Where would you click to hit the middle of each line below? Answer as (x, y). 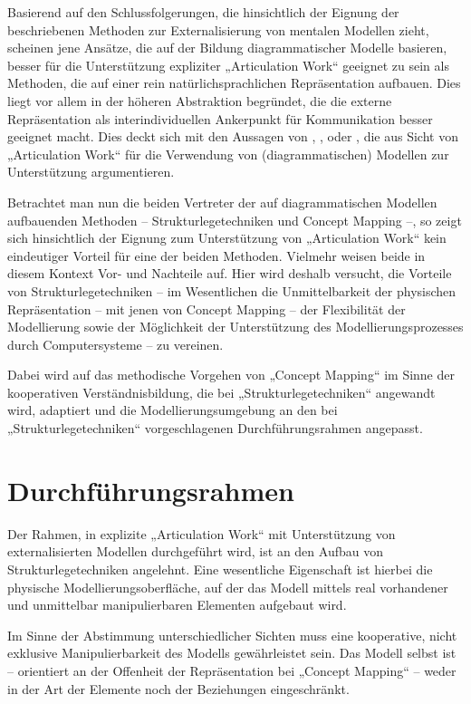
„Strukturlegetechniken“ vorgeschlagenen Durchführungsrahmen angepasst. (215, 428)
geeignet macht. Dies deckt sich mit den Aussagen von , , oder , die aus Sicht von (233, 136)
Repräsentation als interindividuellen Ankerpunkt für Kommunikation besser (220, 118)
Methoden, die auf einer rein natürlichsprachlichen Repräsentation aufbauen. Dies (234, 83)
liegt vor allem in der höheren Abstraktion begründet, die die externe (200, 100)
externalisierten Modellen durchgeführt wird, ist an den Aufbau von (195, 551)
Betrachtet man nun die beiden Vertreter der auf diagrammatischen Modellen (222, 202)
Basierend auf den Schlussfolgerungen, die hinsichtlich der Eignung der (203, 12)
